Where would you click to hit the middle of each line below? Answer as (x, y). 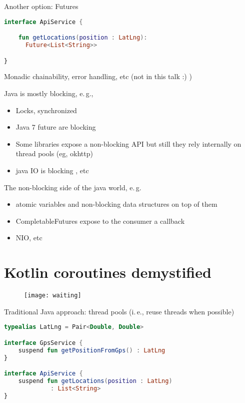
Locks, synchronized (46, 110)
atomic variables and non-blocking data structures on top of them (116, 204)
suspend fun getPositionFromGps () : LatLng (92, 350)
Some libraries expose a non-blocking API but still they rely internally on (128, 143)
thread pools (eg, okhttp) (54, 153)
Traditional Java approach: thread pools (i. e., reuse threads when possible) (119, 311)
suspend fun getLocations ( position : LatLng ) (95, 381)
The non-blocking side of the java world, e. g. (73, 187)
